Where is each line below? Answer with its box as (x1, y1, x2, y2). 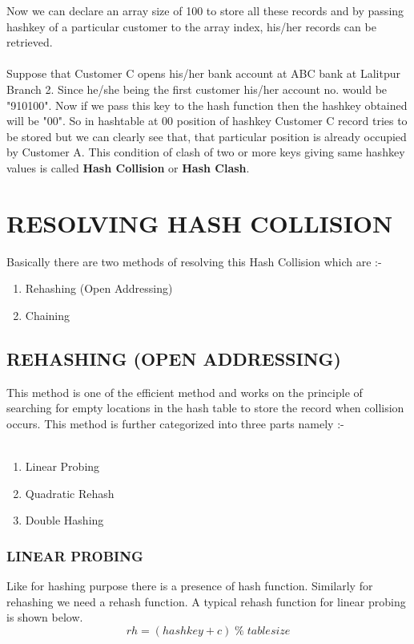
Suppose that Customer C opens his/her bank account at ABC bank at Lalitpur (6, 65, 400, 82)
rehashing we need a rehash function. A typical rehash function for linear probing (6, 593, 406, 610)
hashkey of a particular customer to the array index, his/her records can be (6, 18, 376, 34)
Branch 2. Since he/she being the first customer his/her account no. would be (6, 80, 388, 97)
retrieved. (6, 34, 53, 51)
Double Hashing (25, 512, 104, 529)
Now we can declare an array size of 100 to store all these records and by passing (6, 2, 404, 18)
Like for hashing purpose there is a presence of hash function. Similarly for (6, 577, 373, 594)
